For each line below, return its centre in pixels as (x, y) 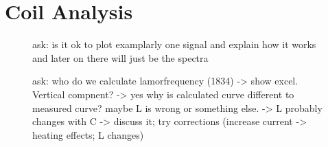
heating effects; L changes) (88, 134)
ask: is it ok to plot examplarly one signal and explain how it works (174, 44)
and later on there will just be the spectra (120, 57)
